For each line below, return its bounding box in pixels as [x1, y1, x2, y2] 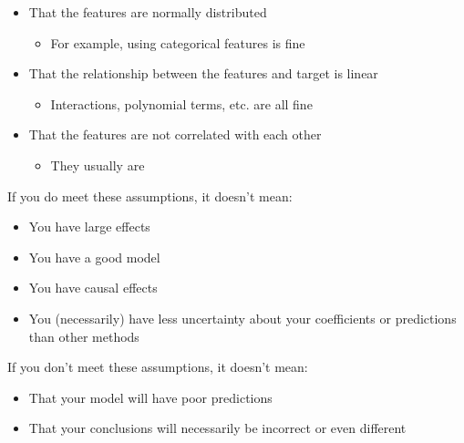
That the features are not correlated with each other [28, 125, 322, 144]
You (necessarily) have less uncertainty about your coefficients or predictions [28, 308, 457, 327]
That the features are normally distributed [28, 3, 267, 21]
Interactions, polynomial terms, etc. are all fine [50, 94, 313, 113]
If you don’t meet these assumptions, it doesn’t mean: [7, 357, 308, 376]
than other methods [28, 326, 139, 345]
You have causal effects [28, 278, 158, 297]
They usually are [50, 155, 145, 174]
